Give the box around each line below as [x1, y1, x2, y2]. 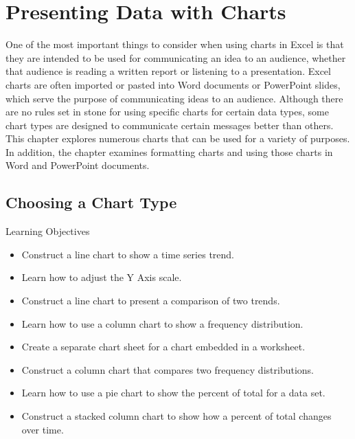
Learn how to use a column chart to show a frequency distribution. [21, 316, 304, 330]
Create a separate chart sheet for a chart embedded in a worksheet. [21, 339, 306, 354]
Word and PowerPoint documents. [5, 158, 150, 172]
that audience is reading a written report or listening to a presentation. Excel [5, 64, 331, 78]
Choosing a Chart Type [5, 192, 177, 213]
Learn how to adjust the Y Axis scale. [21, 270, 182, 284]
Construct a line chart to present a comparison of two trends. [21, 293, 280, 308]
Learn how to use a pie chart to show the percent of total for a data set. [21, 385, 325, 400]
